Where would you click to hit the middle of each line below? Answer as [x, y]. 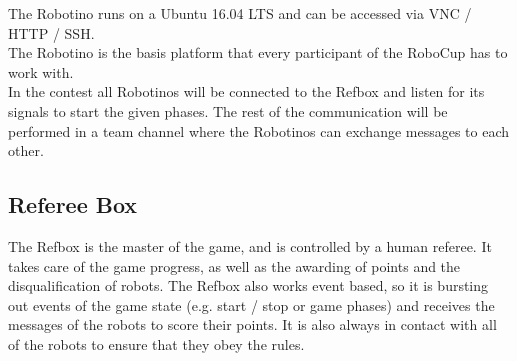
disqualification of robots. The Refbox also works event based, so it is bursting [248, 285]
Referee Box [73, 204]
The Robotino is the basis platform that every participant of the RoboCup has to [258, 52]
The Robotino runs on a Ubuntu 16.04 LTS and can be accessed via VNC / [240, 13]
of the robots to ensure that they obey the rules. [156, 343]
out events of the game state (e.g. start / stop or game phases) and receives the [251, 304]
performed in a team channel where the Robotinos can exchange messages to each [259, 130]
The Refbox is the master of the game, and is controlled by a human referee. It [250, 245]
